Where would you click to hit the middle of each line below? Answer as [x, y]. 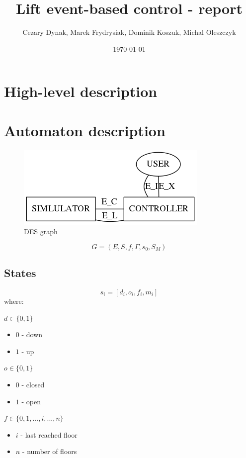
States [20, 273]
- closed [33, 384]
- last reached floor [49, 434]
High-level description [81, 91]
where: [14, 301]
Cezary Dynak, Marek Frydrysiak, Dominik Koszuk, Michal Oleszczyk [129, 32]
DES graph [41, 231]
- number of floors [49, 451]
